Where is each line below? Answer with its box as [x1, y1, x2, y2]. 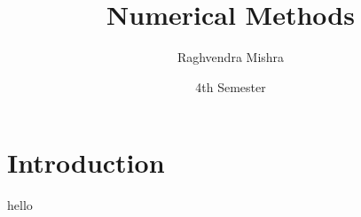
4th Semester [195, 77, 266, 96]
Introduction [7, 144, 165, 181]
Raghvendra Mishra [177, 48, 285, 66]
